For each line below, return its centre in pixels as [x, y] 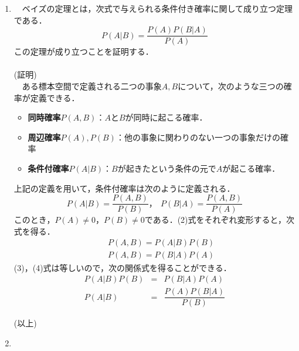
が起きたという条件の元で [167, 168]
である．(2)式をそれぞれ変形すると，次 [219, 220]
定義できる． [55, 97]
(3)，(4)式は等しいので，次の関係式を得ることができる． [123, 267]
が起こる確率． [251, 168]
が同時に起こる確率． [166, 117]
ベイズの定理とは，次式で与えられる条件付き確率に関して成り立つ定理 [157, 8]
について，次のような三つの [231, 86]
